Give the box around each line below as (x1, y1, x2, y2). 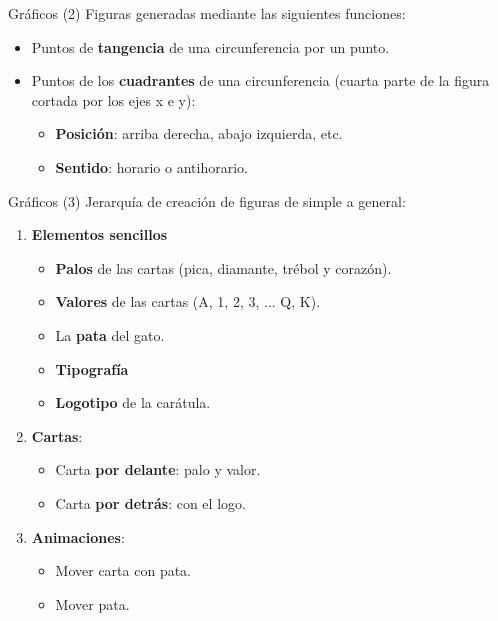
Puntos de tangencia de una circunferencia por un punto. (31, 36, 390, 57)
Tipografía (55, 358, 129, 379)
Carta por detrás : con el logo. (55, 492, 246, 513)
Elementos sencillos (31, 224, 168, 245)
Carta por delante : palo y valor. (55, 459, 261, 480)
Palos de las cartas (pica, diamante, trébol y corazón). (55, 257, 392, 278)
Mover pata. (55, 593, 130, 614)
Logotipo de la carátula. (55, 392, 211, 413)
